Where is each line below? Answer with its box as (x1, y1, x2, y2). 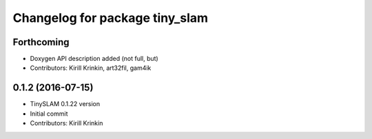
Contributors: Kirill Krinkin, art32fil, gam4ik (30, 64, 152, 72)
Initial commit (30, 110, 68, 118)
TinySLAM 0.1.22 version (30, 100, 101, 108)
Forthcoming (12, 36, 70, 48)
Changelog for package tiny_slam (12, 10, 209, 25)
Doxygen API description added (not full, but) (30, 55, 158, 63)
